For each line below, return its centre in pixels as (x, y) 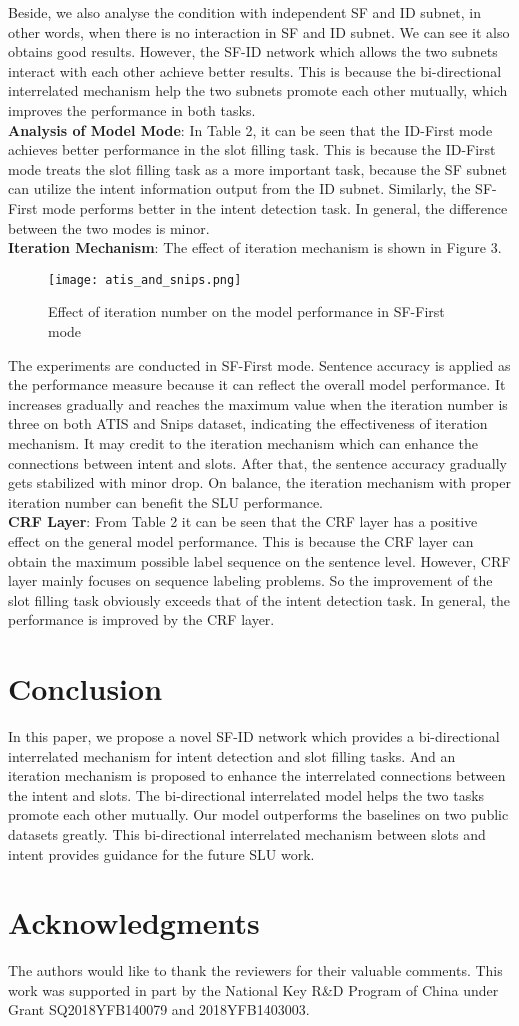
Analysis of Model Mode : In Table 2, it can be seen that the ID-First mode (250, 129)
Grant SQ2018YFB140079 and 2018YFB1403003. (159, 1009)
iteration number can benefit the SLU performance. (165, 501)
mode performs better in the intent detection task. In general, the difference (275, 207)
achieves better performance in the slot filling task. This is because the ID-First (252, 149)
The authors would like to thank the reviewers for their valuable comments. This (255, 970)
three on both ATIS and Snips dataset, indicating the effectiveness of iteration (248, 423)
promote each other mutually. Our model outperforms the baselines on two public (258, 814)
